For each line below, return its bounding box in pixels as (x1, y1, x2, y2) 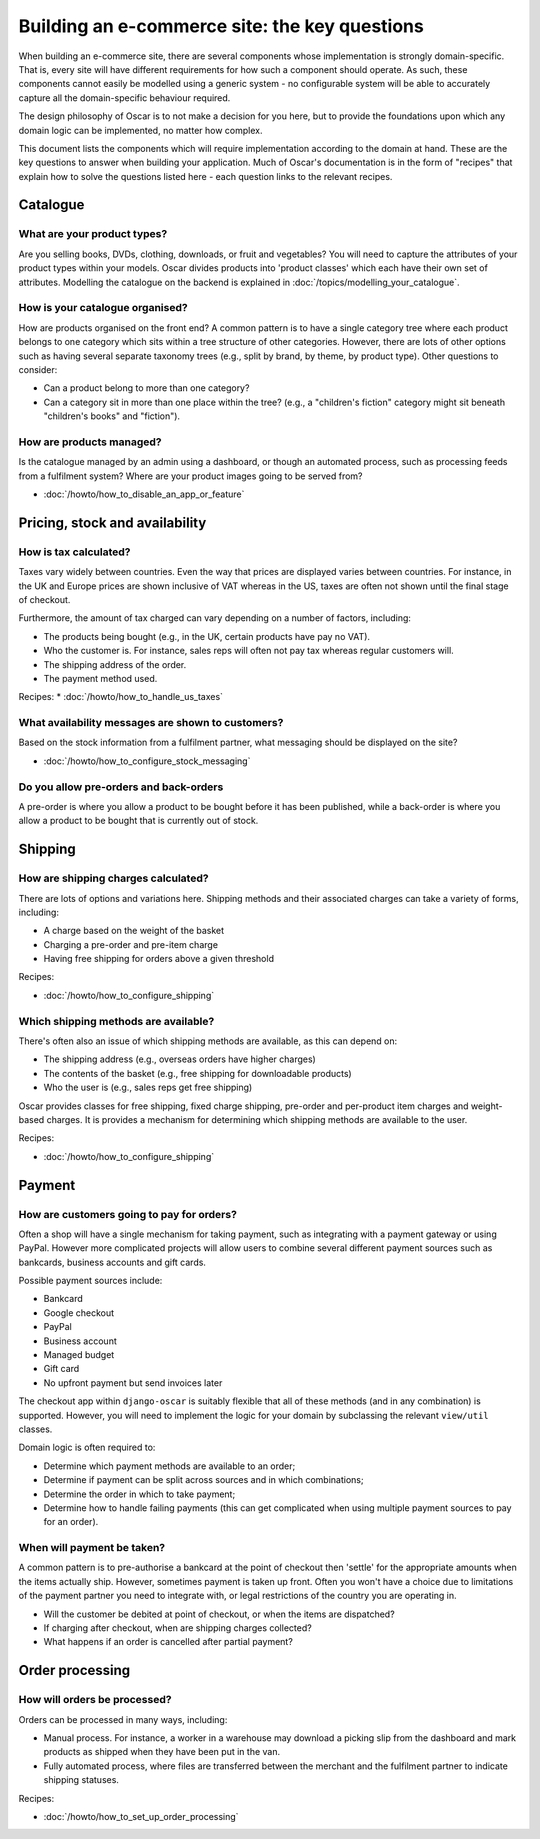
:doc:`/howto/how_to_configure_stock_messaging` (43, 755, 251, 767)
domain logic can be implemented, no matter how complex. (18, 124, 263, 136)
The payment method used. (43, 672, 158, 684)
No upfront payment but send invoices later (43, 1376, 223, 1389)
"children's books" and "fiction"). (43, 410, 180, 422)
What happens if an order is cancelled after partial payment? (43, 1636, 294, 1648)
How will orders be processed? (18, 1693, 172, 1707)
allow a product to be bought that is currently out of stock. (18, 815, 259, 827)
